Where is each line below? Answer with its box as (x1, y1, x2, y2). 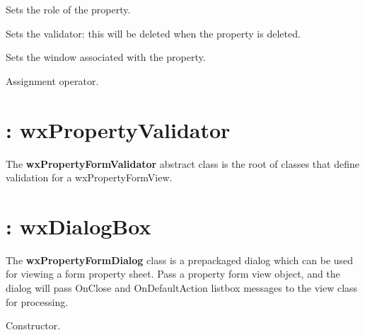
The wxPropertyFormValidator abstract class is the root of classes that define (6, 156, 359, 171)
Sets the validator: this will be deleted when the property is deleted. (6, 25, 301, 40)
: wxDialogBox (6, 211, 151, 240)
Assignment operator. (6, 73, 99, 88)
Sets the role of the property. (6, 2, 131, 16)
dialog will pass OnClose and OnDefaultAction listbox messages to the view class (6, 280, 358, 295)
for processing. (6, 294, 69, 309)
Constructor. (6, 318, 61, 333)
